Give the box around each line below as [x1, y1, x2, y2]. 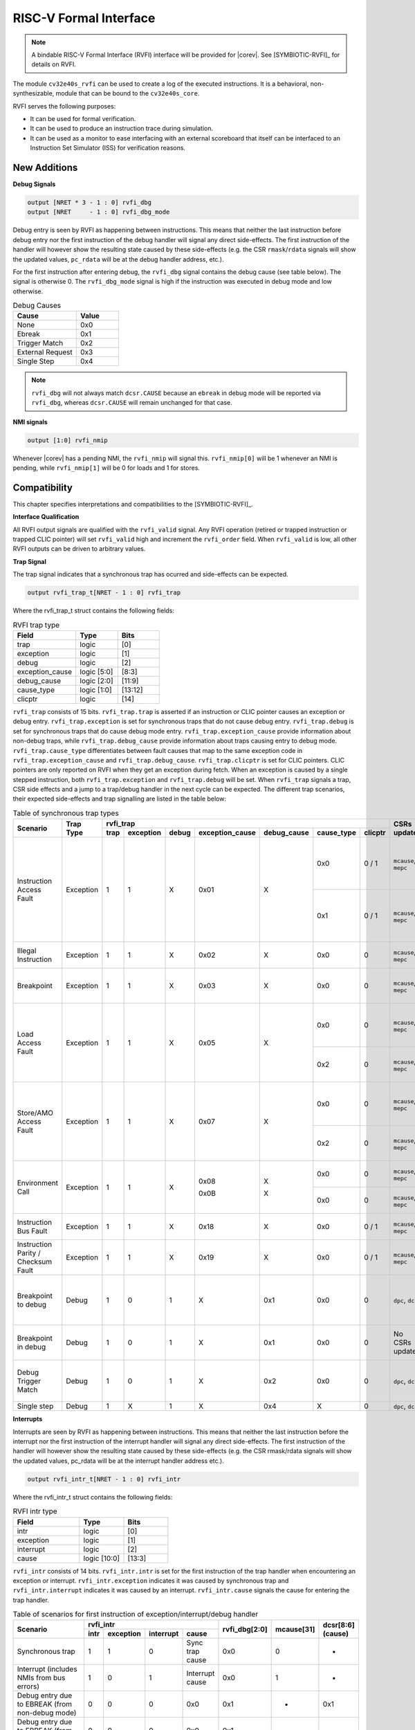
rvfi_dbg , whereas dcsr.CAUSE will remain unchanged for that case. [31, 399, 232, 407]
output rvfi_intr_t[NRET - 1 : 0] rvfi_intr [27, 1475, 181, 1483]
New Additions [12, 161, 78, 173]
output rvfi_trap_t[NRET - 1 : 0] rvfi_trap [27, 589, 181, 597]
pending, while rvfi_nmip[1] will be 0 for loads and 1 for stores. [12, 464, 201, 472]
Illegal [17, 946, 37, 956]
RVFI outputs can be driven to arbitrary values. [12, 545, 146, 553]
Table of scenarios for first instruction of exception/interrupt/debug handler [12, 1610, 259, 1619]
